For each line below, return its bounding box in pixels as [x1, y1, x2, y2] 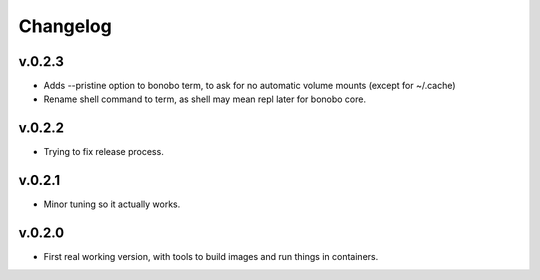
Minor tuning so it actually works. [43, 198, 181, 210]
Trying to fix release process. [43, 146, 164, 158]
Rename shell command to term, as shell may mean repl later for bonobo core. [43, 93, 367, 105]
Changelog [18, 15, 112, 37]
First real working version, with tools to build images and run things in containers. [43, 251, 379, 263]
